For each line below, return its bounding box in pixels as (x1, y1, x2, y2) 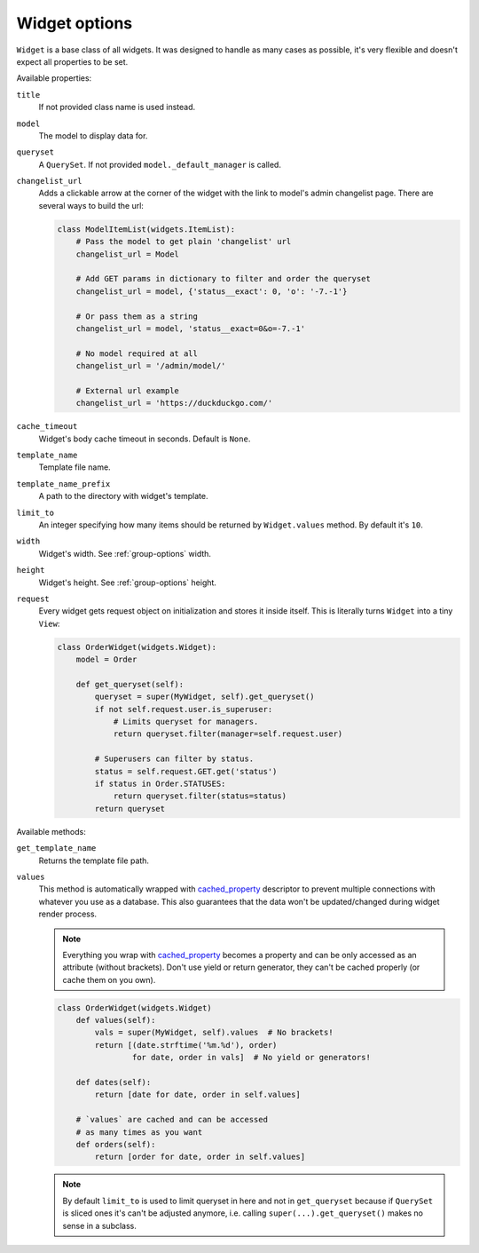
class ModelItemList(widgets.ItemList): (57, 224, 235, 234)
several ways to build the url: (38, 200, 144, 210)
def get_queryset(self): (75, 679, 185, 689)
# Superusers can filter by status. (94, 754, 255, 764)
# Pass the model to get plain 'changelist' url (75, 236, 292, 247)
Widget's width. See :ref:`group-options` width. (38, 548, 212, 559)
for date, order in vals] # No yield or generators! (131, 1052, 372, 1063)
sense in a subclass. (62, 1220, 137, 1231)
